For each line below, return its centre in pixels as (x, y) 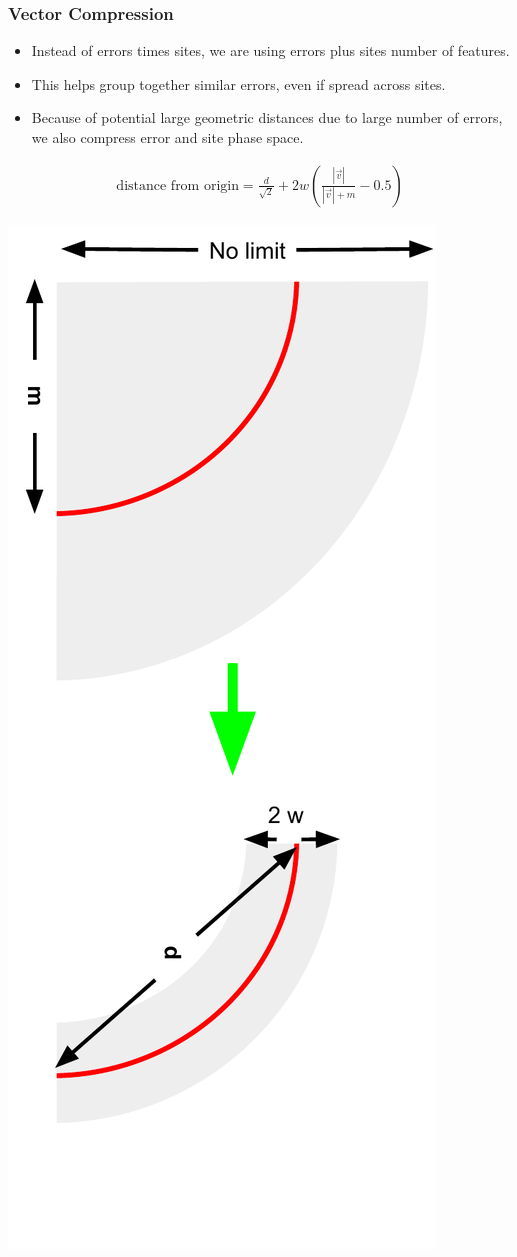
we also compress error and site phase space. (167, 137)
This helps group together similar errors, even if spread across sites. (238, 83)
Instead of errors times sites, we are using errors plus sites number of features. (270, 50)
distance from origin (177, 185)
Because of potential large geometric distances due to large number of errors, (267, 117)
